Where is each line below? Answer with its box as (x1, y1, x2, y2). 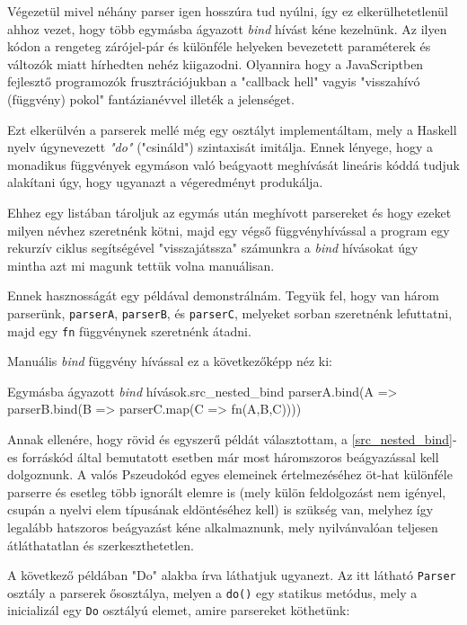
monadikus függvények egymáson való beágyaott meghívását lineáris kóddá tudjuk (7, 155, 460, 174)
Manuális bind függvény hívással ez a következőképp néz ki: (7, 352, 332, 371)
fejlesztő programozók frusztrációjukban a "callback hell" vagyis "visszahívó (7, 72, 420, 91)
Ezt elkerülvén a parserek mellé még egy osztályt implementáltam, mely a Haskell (7, 120, 457, 138)
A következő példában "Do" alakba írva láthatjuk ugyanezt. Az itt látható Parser (7, 566, 456, 585)
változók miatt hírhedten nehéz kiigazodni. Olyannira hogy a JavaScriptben (7, 54, 424, 73)
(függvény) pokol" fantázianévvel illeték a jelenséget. (7, 89, 295, 108)
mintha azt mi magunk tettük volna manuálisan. (7, 255, 275, 274)
